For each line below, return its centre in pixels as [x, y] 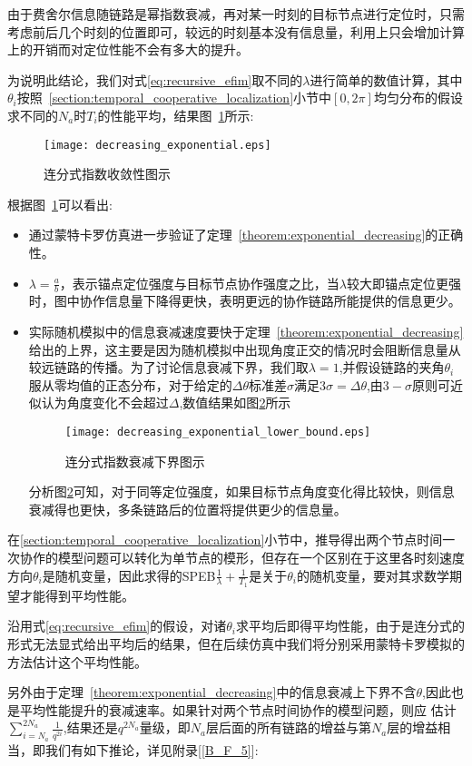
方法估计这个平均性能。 [77, 661]
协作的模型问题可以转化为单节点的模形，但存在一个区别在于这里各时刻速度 [242, 558]
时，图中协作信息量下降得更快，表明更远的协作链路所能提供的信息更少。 [245, 301]
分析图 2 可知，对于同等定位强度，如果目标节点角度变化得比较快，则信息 [241, 491]
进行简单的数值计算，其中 [386, 79]
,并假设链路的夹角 [392, 367]
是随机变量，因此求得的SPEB [129, 575]
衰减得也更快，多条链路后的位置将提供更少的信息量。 [187, 509]
